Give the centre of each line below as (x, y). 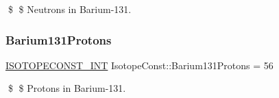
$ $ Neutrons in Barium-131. (70, 9)
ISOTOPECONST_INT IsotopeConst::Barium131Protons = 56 (139, 65)
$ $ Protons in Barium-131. (67, 88)
